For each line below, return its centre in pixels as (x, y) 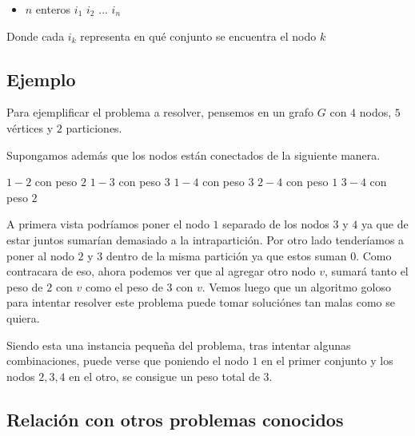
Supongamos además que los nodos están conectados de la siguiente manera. (194, 155)
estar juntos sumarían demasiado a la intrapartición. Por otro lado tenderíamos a (206, 239)
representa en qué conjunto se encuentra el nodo (198, 36)
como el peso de (124, 286)
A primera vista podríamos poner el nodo (108, 224)
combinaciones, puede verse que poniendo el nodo (128, 361)
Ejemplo (41, 79)
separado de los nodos (276, 224)
